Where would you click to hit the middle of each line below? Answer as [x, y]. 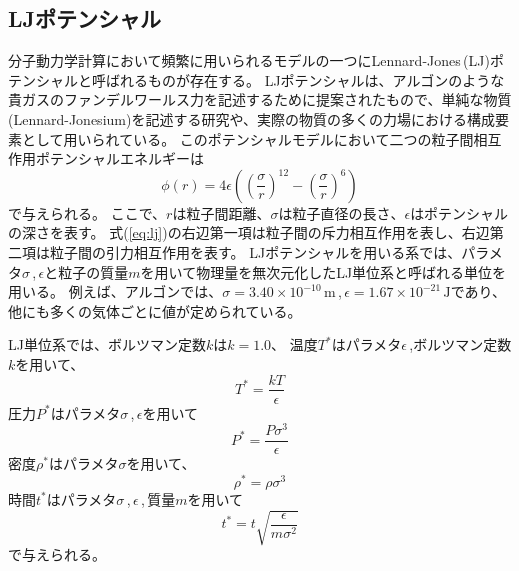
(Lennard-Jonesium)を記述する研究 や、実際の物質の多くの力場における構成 [252, 118]
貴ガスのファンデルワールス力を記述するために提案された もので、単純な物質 [260, 99]
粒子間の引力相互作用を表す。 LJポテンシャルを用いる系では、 [255, 251]
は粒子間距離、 [221, 212]
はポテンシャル [459, 212]
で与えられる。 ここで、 [87, 212]
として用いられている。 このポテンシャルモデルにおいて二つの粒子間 [248, 138]
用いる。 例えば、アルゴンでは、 [115, 291]
